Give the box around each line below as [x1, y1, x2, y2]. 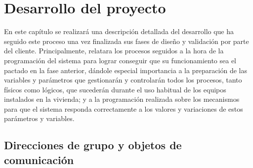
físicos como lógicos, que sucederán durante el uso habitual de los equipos [4, 84, 226, 94]
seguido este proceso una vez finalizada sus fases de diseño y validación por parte [4, 36, 249, 46]
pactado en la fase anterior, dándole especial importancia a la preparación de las [4, 65, 247, 75]
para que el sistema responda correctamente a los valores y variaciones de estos [4, 103, 243, 114]
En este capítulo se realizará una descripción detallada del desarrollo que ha [4, 26, 234, 37]
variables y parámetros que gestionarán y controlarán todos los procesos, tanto [4, 75, 242, 85]
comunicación [4, 152, 74, 167]
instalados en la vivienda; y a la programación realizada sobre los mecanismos [4, 94, 240, 104]
